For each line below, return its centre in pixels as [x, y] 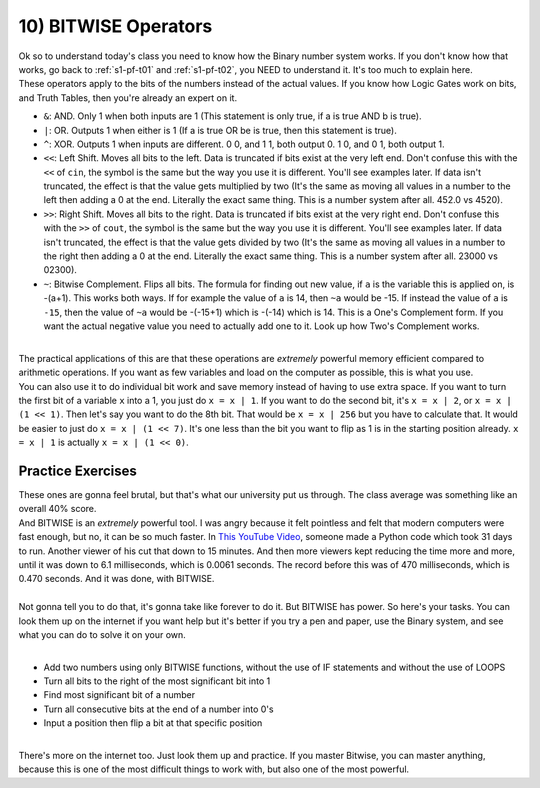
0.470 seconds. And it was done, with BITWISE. [116, 579]
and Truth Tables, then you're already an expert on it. [128, 97]
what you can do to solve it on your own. [102, 634]
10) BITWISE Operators [115, 26]
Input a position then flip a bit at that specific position [153, 723]
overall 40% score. [57, 509]
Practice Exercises [77, 470]
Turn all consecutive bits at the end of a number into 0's [158, 709]
